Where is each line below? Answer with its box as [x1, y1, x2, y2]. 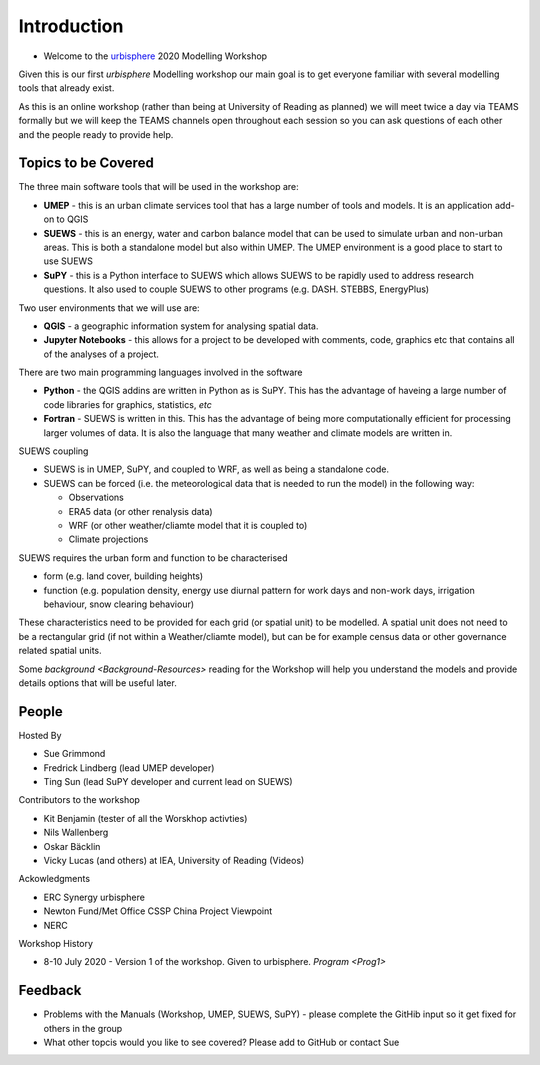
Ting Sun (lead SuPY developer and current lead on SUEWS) [43, 775, 294, 787]
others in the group [43, 1022, 123, 1034]
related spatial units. [18, 645, 102, 657]
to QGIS [56, 213, 89, 225]
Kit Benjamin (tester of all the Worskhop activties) [43, 812, 248, 824]
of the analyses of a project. [43, 348, 160, 360]
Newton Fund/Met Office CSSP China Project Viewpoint [43, 905, 273, 917]
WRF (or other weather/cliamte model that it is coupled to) [68, 520, 308, 531]
